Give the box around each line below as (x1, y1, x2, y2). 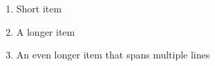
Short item (16, 1, 62, 15)
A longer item (16, 24, 75, 38)
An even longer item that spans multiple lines (16, 47, 210, 62)
